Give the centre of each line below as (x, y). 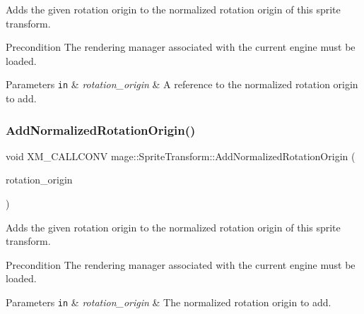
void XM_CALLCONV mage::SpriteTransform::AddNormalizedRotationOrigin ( (181, 156)
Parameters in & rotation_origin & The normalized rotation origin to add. (169, 302)
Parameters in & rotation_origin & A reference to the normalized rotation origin (182, 84)
